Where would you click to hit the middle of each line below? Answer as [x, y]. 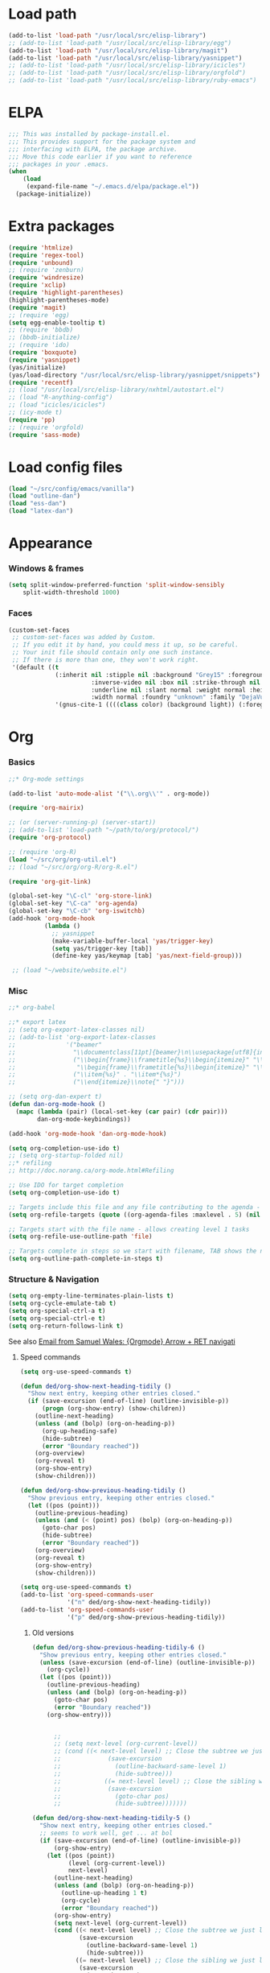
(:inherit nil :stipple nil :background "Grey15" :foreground [161, 675]
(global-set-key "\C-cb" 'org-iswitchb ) [77, 911]
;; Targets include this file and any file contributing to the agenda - [135, 1207]
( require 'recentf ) [41, 382]
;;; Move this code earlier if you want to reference [100, 157]
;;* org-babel [32, 1008]
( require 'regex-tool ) [46, 255]
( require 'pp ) [32, 419]
